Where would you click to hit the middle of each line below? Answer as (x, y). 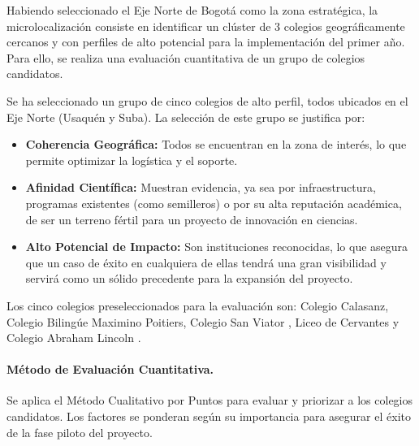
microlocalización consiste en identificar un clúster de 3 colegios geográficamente (206, 26)
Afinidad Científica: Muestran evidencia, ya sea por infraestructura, (201, 187)
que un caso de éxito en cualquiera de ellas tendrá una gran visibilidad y (206, 262)
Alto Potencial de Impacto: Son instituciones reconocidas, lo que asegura (217, 247)
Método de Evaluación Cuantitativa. (110, 369)
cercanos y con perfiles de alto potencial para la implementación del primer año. (206, 42)
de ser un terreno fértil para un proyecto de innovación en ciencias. (192, 219)
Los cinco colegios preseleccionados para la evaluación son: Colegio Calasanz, (198, 305)
